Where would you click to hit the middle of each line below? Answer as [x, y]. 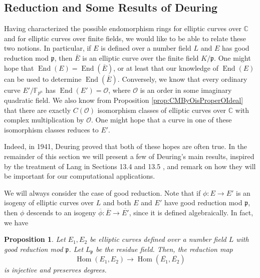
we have [16, 222]
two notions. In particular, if [48, 48]
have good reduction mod [203, 202]
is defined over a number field [146, 48]
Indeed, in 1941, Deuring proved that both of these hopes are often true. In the [126, 146]
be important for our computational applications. [80, 176]
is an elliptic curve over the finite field [141, 57]
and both [117, 202]
